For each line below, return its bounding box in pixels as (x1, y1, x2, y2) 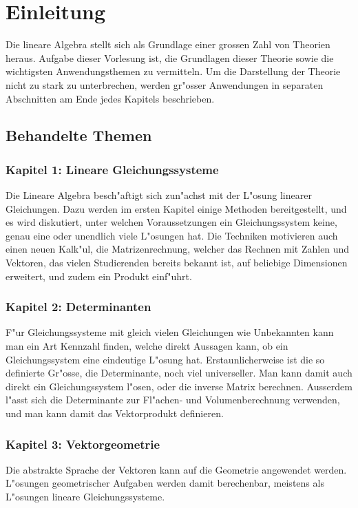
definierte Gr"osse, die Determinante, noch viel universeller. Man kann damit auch (6, 366, 352, 380)
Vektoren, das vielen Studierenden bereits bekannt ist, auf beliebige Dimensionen (6, 255, 348, 270)
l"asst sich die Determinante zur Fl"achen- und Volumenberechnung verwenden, (6, 392, 340, 407)
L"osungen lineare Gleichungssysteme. (6, 489, 165, 504)
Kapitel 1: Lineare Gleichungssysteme (6, 160, 219, 178)
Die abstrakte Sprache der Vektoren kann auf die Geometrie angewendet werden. (6, 462, 347, 476)
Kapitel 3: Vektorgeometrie (6, 435, 160, 452)
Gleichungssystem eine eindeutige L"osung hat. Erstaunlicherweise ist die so (6, 352, 325, 366)
